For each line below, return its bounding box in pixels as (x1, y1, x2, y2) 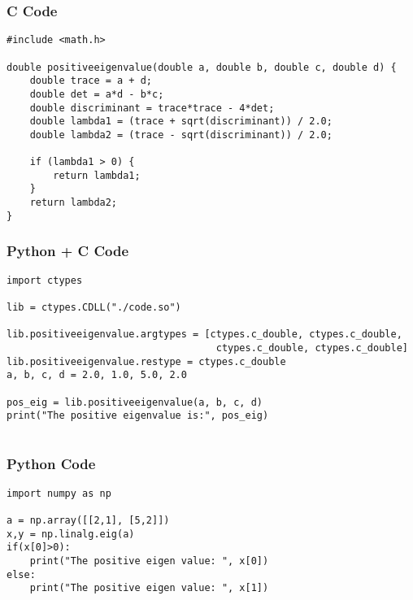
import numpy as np (7, 487, 111, 499)
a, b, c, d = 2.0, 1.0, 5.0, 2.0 (7, 369, 187, 381)
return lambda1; (53, 169, 141, 181)
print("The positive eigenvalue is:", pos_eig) (7, 410, 269, 422)
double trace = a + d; (29, 75, 152, 87)
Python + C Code (7, 241, 129, 261)
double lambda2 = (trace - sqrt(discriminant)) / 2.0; (29, 128, 333, 141)
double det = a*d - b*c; (29, 88, 164, 100)
